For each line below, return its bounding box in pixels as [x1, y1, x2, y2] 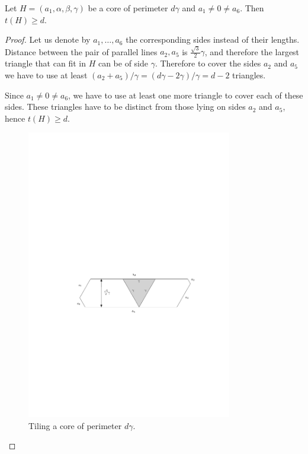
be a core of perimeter [88, 2, 168, 14]
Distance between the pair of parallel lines [5, 45, 158, 58]
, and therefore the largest [204, 45, 300, 58]
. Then [240, 2, 264, 14]
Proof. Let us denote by [5, 33, 91, 46]
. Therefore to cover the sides [155, 57, 261, 69]
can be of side [98, 57, 148, 69]
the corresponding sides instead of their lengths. [126, 33, 300, 46]
